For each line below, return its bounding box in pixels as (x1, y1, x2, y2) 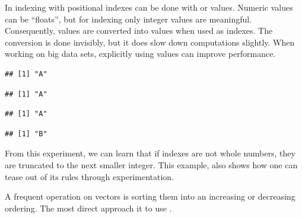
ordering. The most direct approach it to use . (5, 201, 172, 214)
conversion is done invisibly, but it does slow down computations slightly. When (5, 36, 295, 48)
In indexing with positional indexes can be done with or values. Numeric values (5, 1, 293, 13)
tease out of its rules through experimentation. (5, 170, 174, 182)
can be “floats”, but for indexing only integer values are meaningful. (5, 12, 252, 25)
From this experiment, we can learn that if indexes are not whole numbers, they (5, 147, 295, 159)
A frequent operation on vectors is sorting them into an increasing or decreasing (5, 190, 295, 203)
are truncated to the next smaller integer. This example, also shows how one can (5, 158, 298, 171)
